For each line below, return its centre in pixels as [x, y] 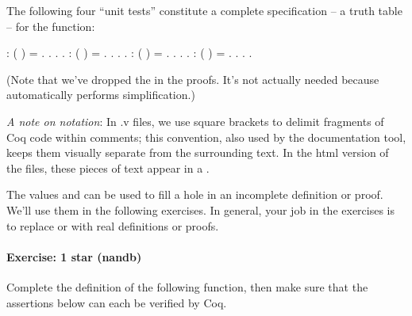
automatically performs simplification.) [101, 95]
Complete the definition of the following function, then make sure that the [187, 286]
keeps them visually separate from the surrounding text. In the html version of [198, 152]
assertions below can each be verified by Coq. [117, 302]
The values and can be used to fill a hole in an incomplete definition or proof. [195, 194]
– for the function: [51, 26]
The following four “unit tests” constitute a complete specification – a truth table [204, 10]
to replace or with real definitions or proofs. [113, 225]
